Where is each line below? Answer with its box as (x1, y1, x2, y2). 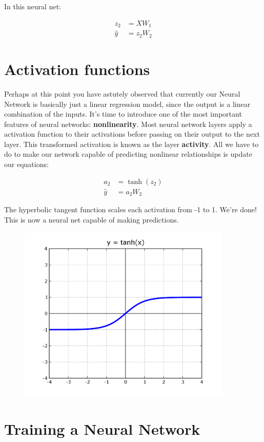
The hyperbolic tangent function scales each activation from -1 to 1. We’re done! (4, 204, 257, 215)
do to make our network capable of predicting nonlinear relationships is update (4, 149, 252, 159)
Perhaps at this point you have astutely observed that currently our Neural (4, 88, 240, 99)
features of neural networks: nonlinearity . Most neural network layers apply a (4, 118, 252, 129)
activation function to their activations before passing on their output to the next (4, 128, 260, 139)
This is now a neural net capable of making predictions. (4, 214, 179, 225)
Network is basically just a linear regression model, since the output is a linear (4, 98, 251, 109)
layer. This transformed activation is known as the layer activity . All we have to (4, 138, 259, 149)
